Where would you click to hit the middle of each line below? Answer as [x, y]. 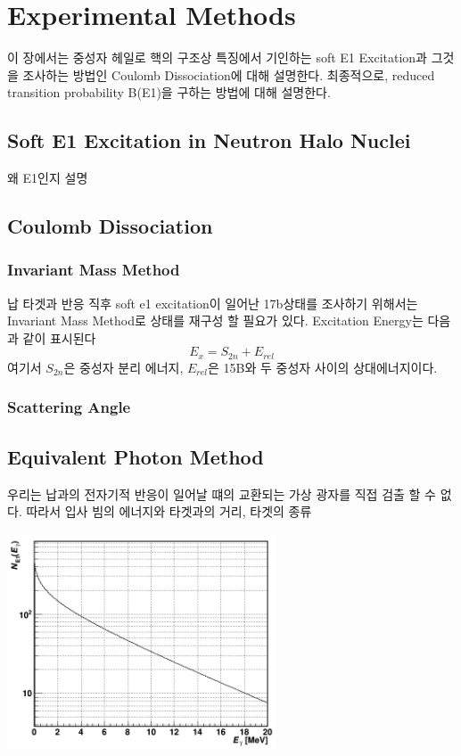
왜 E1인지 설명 [48, 178]
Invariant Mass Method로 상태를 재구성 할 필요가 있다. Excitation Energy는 [215, 320]
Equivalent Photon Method [136, 456]
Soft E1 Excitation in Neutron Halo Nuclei [209, 140]
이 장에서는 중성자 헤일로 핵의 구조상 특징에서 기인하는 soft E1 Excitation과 [218, 58]
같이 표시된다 [59, 337]
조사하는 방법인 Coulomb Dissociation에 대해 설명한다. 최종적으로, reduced [229, 74]
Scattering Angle [69, 407]
